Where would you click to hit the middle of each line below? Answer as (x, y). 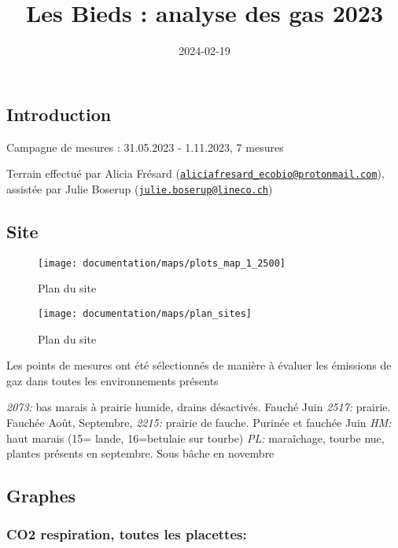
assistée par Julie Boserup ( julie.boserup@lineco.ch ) (140, 188)
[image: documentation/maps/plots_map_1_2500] (162, 263)
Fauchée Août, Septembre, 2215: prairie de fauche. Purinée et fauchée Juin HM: (199, 422)
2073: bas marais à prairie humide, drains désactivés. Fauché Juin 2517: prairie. (199, 407)
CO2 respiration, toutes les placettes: (127, 534)
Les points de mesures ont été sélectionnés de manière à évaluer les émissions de (199, 365)
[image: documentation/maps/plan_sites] (145, 313)
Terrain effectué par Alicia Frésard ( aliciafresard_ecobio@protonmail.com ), (195, 173)
